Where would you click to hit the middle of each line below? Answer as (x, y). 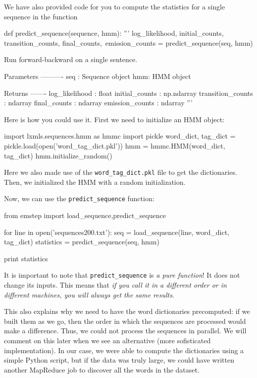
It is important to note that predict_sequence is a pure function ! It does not (122, 275)
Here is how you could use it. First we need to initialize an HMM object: (114, 119)
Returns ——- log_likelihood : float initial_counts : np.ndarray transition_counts (128, 93)
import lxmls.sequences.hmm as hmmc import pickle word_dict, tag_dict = (120, 136)
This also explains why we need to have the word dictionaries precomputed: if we (127, 311)
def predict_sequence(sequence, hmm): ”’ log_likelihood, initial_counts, (114, 33)
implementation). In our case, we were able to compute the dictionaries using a (124, 350)
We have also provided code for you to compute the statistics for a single (115, 6)
